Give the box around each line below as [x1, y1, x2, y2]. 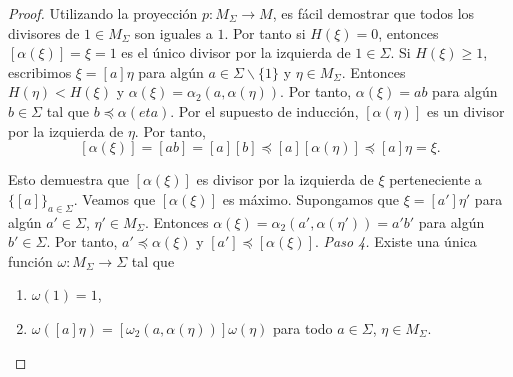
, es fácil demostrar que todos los [272, 3, 475, 23]
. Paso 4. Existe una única [314, 231, 477, 252]
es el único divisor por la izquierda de [121, 42, 351, 63]
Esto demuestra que [8, 169, 129, 190]
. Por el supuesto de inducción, [170, 100, 359, 121]
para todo [273, 317, 333, 338]
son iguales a [134, 22, 213, 43]
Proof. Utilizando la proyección [8, 3, 198, 23]
